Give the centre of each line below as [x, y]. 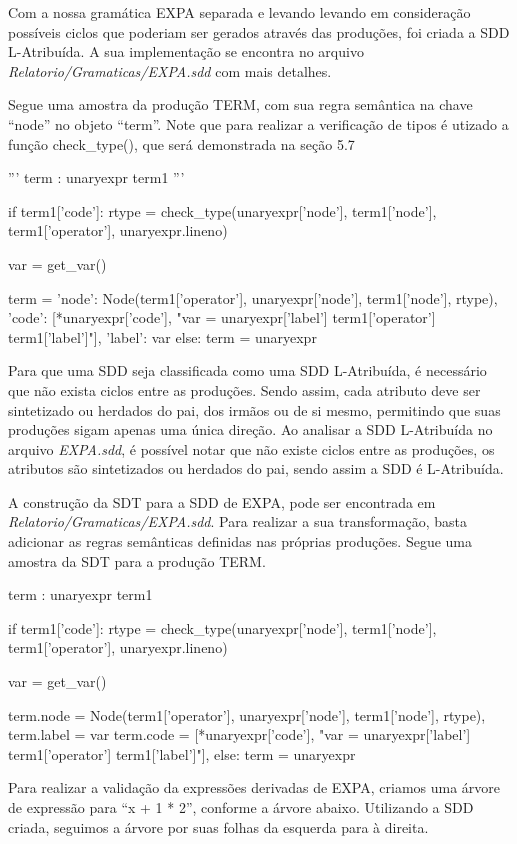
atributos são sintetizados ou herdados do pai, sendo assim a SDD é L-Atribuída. [256, 468]
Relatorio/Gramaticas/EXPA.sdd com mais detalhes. [170, 70]
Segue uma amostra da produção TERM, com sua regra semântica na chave [240, 104]
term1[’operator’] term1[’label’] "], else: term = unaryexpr [182, 753]
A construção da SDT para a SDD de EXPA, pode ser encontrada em [222, 501]
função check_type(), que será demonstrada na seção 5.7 [181, 143]
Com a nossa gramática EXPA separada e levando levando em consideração [239, 12]
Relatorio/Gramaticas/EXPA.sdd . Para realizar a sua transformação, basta [238, 521]
